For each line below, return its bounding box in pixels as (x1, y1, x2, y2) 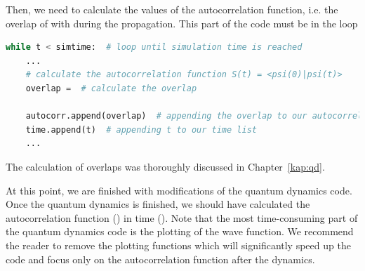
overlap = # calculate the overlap (25, 83, 197, 93)
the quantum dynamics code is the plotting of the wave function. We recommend (6, 224, 354, 239)
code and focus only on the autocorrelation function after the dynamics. (6, 251, 315, 266)
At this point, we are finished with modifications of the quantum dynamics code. (6, 183, 352, 197)
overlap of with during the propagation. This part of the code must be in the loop (6, 15, 358, 30)
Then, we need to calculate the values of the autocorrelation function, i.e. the (6, 2, 338, 16)
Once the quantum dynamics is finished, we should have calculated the (6, 197, 310, 211)
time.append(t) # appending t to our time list (25, 124, 257, 135)
